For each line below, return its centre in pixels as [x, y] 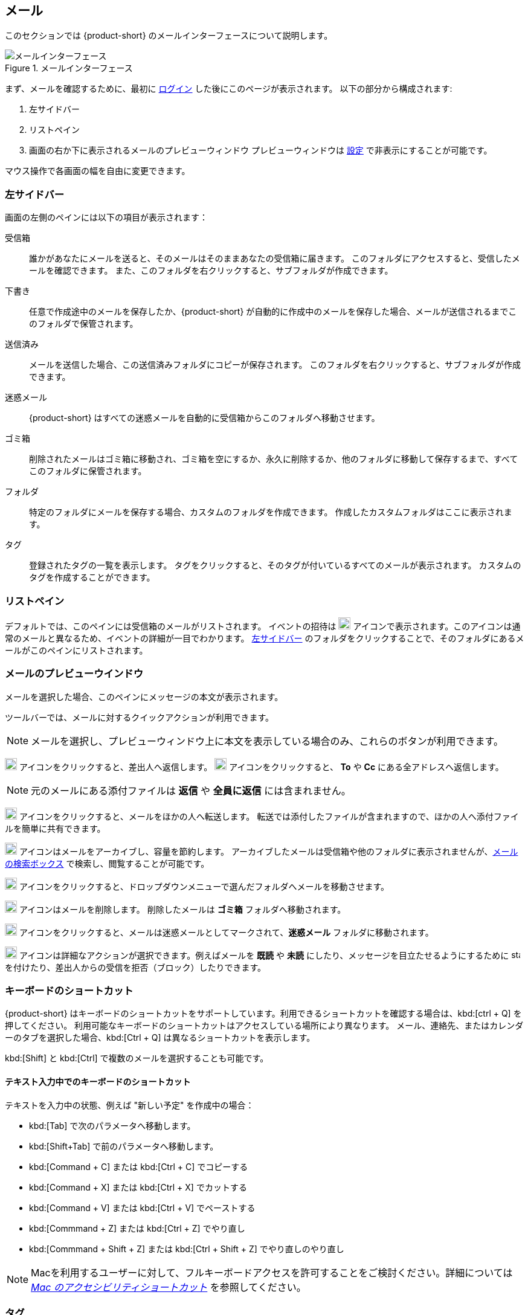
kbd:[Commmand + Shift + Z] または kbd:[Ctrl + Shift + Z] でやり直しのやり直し [187, 1249]
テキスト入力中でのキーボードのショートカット [98, 1082]
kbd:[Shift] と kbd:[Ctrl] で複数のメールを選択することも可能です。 [137, 1058]
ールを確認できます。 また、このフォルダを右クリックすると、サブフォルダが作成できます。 [211, 271]
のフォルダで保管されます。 [84, 324]
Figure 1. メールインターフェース [69, 68]
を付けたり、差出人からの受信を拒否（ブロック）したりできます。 [136, 967]
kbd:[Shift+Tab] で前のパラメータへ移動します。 [124, 1146]
